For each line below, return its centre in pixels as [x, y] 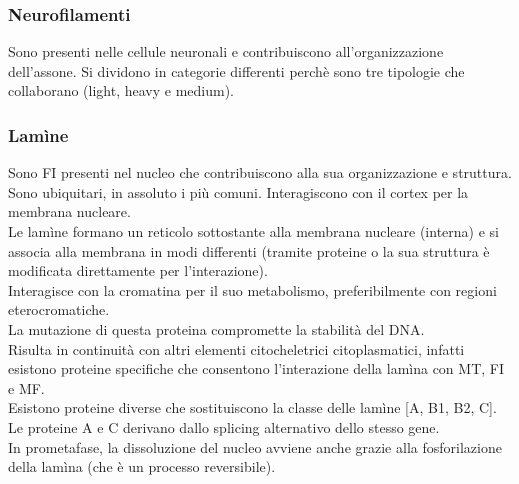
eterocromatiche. [59, 309]
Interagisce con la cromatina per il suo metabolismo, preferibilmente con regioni [252, 289]
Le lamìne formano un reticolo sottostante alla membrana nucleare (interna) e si [253, 231]
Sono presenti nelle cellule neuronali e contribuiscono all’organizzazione [226, 51]
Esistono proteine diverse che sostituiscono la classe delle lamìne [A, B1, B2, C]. [252, 407]
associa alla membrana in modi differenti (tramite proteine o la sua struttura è [249, 250]
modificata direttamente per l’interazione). [138, 270]
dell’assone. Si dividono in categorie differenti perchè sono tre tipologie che [236, 70]
